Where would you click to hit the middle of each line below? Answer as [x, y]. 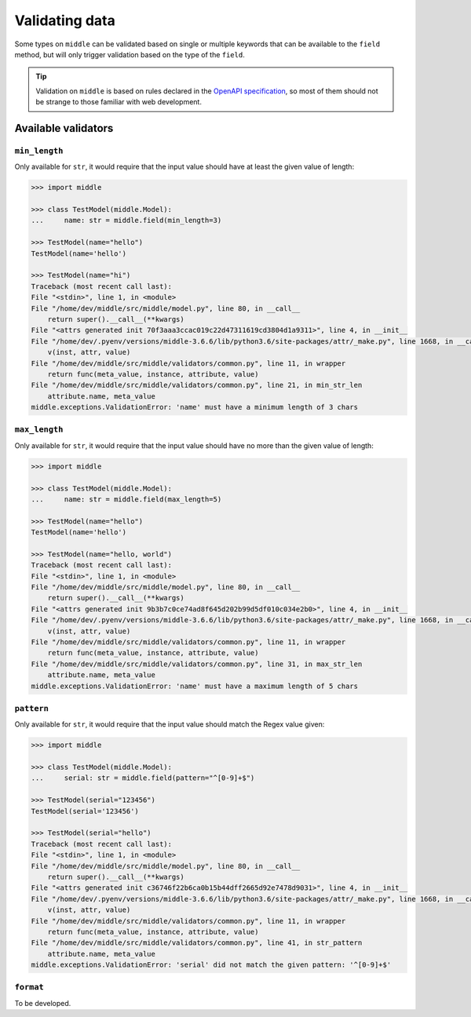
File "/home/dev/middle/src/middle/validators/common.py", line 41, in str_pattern [197, 943]
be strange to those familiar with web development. [119, 102]
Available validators [64, 128]
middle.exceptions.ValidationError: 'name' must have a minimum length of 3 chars [195, 407]
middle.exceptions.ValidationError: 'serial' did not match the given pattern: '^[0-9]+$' [211, 965]
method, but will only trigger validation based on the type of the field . [130, 54]
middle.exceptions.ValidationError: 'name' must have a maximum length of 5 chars [195, 686]
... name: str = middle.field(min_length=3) [126, 221]
